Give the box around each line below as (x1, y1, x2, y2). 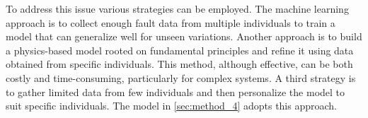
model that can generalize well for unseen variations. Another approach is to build (6, 29, 362, 44)
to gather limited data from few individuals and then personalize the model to (6, 84, 345, 99)
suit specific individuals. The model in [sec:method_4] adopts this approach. (6, 98, 337, 113)
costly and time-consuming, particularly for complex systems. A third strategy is (6, 70, 356, 85)
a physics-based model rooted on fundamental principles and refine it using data (6, 42, 354, 57)
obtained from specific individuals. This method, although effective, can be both (6, 57, 353, 71)
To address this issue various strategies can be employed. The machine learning (6, 1, 349, 16)
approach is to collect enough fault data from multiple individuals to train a (6, 15, 335, 30)
